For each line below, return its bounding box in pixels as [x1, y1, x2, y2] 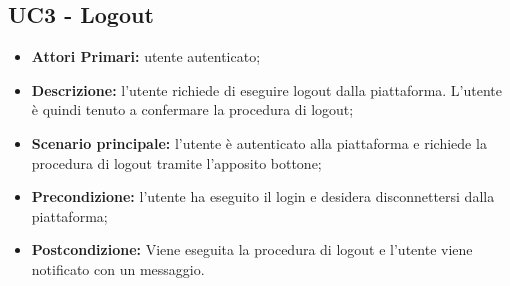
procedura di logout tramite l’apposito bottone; [31, 152, 322, 173]
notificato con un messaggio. [31, 258, 205, 279]
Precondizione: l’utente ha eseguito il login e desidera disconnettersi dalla [31, 186, 495, 207]
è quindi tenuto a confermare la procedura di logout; [31, 99, 354, 120]
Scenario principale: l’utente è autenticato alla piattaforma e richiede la [31, 132, 487, 153]
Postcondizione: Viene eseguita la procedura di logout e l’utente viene [31, 239, 473, 260]
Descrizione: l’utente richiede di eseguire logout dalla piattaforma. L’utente [31, 79, 503, 100]
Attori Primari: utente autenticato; [31, 46, 261, 67]
